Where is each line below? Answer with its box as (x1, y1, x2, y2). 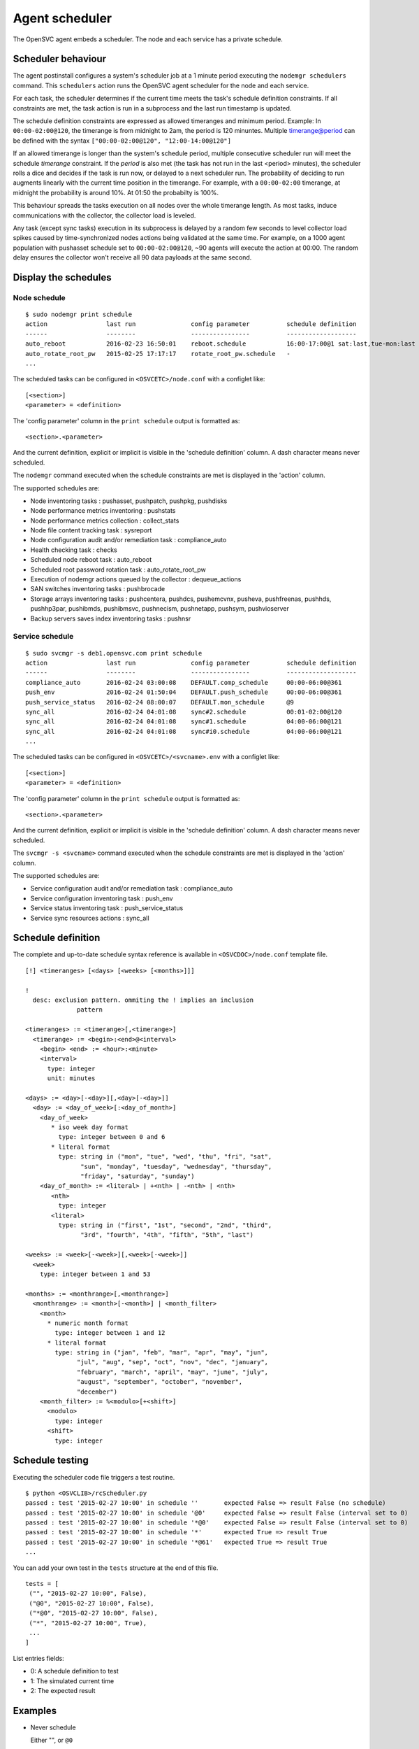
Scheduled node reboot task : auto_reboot (30, 555, 152, 564)
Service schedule (13, 632, 74, 642)
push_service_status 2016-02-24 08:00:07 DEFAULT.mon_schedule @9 (25, 698, 295, 706)
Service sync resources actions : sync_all (30, 914, 149, 922)
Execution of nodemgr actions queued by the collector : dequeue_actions (30, 575, 242, 583)
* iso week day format (51, 1124, 129, 1131)
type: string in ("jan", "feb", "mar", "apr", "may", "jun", (54, 1349, 269, 1357)
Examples (13, 1704, 57, 1717)
